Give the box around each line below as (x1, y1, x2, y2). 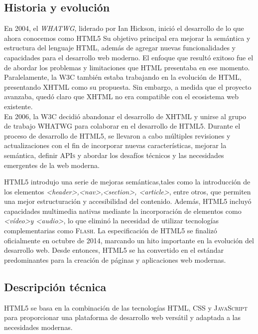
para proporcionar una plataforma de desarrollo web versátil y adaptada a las (4, 312, 241, 323)
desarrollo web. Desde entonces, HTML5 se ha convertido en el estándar (4, 245, 224, 255)
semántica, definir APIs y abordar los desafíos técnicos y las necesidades (4, 150, 224, 160)
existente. (4, 101, 33, 111)
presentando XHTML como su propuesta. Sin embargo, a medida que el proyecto (4, 81, 252, 92)
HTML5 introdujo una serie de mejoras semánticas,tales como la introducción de (4, 176, 251, 187)
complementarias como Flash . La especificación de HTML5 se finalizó (4, 225, 217, 236)
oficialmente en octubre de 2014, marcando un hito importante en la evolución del (4, 235, 254, 245)
